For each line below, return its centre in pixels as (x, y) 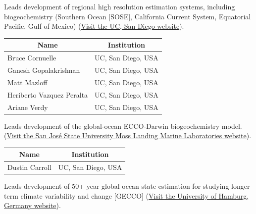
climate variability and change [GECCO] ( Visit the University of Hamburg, (135, 195)
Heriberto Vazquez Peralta (48, 94)
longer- (242, 186)
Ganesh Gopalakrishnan (44, 70)
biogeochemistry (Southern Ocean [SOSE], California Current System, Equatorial (128, 16)
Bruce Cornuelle (32, 58)
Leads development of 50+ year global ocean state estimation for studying (117, 186)
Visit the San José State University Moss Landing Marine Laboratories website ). (129, 135)
